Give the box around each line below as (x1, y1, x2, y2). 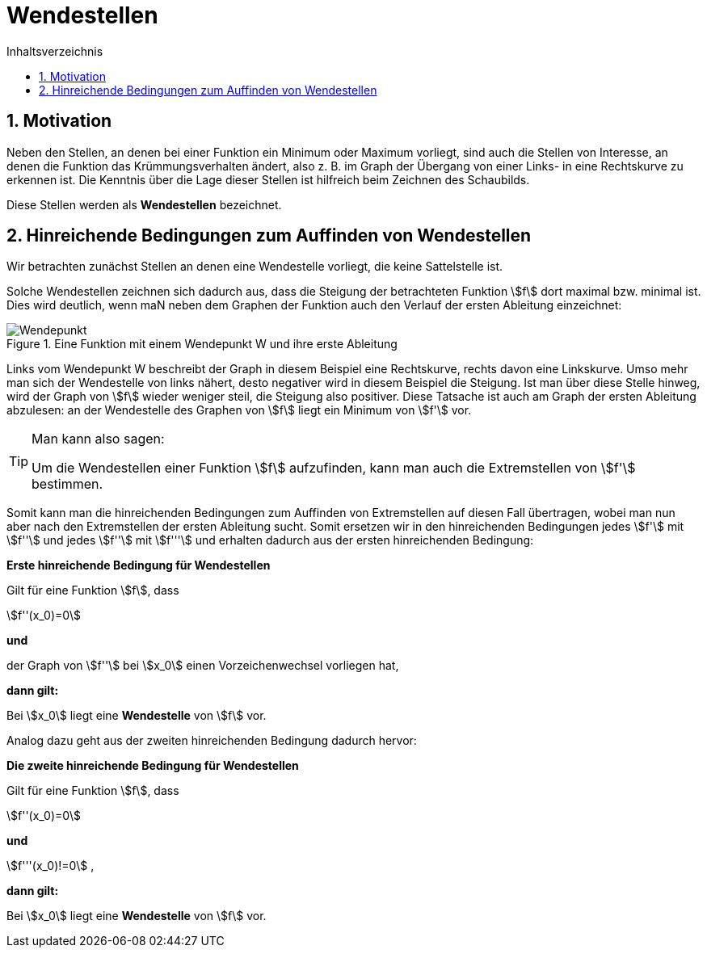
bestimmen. (32, 476, 103, 493)
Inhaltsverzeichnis (6, 44, 103, 58)
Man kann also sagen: (32, 431, 165, 448)
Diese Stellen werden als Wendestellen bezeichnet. (6, 197, 282, 212)
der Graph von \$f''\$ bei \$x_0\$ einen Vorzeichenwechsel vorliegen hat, (6, 658, 399, 673)
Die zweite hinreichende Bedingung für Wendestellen (6, 759, 299, 773)
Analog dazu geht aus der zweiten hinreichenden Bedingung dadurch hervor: (6, 733, 417, 748)
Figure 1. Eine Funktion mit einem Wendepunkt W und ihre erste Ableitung (6, 337, 398, 351)
